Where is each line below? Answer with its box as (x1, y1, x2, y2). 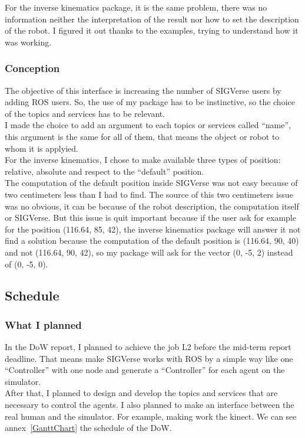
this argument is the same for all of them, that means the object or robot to (5, 130, 280, 142)
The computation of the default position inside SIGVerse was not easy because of (5, 176, 298, 189)
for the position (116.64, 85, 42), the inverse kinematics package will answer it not (5, 223, 301, 235)
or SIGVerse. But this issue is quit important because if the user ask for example (5, 211, 296, 224)
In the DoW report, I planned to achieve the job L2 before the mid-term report (5, 341, 291, 353)
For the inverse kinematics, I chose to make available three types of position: (5, 153, 281, 166)
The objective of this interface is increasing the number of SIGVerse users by (5, 84, 281, 96)
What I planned (5, 317, 82, 332)
